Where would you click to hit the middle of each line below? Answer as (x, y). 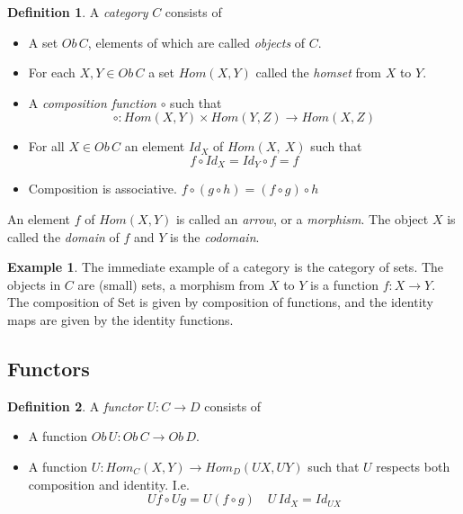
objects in (34, 284)
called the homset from (318, 72)
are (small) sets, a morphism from (171, 284)
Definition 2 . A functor (75, 406)
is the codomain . (215, 236)
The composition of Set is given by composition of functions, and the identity (220, 302)
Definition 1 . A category (78, 12)
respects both (413, 466)
